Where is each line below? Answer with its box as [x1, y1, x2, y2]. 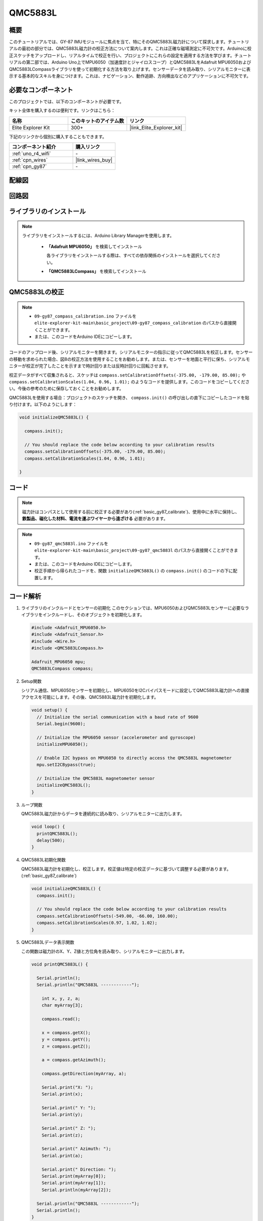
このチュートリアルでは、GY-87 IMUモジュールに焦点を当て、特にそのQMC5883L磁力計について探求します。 [9, 39, 228, 45]
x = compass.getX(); [41, 1030, 91, 1035]
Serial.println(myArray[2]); [41, 1187, 112, 1193]
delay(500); [37, 838, 65, 843]
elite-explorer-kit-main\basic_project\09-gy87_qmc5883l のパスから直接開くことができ [34, 547, 234, 553]
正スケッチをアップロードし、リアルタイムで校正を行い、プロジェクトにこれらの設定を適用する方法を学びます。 [9, 52, 235, 58]
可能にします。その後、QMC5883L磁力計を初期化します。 [42, 694, 159, 700]
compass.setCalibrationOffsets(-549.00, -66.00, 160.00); [37, 913, 178, 919]
